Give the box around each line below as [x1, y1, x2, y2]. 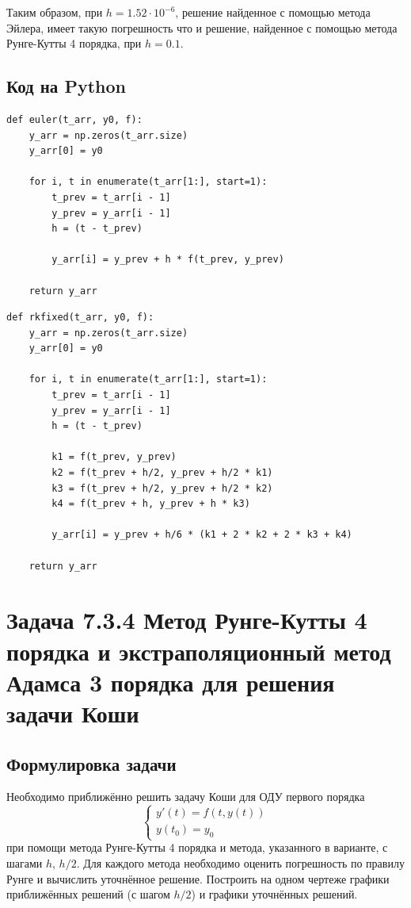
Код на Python [6, 74, 126, 98]
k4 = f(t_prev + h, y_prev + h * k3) [51, 498, 250, 510]
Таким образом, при [6, 4, 103, 20]
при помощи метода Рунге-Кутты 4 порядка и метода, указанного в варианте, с [6, 839, 388, 856]
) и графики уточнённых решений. [191, 886, 358, 902]
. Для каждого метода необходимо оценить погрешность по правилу [76, 854, 405, 871]
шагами [6, 854, 43, 871]
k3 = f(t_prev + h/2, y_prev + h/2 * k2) [51, 482, 273, 494]
